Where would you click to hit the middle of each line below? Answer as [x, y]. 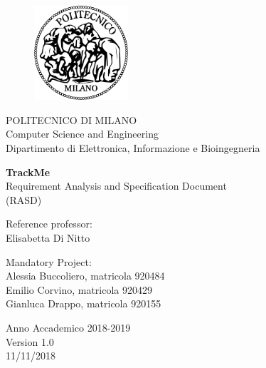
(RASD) [24, 199]
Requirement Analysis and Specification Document [116, 186]
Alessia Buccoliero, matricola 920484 [85, 276]
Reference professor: [49, 224]
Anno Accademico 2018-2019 [68, 327]
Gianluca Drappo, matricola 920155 [84, 303]
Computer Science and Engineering [82, 134]
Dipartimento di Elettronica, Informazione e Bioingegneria [133, 148]
